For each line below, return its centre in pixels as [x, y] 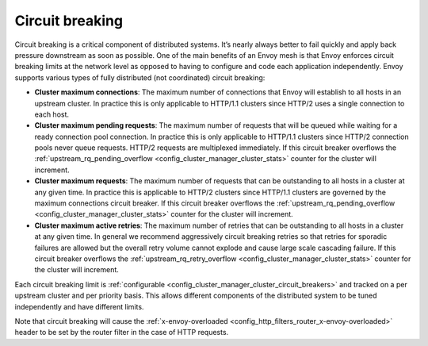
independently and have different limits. [79, 306]
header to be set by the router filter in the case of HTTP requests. [122, 333]
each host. [52, 114]
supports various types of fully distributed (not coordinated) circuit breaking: [140, 77]
